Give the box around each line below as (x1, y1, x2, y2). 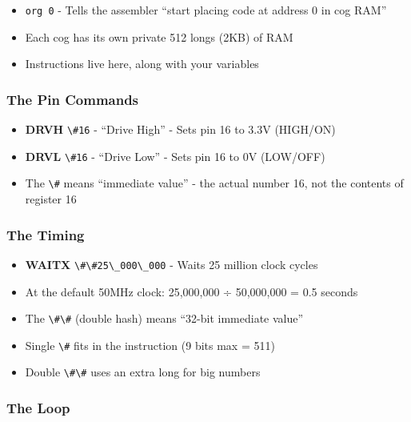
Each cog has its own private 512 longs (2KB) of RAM (25, 28, 293, 45)
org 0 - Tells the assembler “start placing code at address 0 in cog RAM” (25, 2, 387, 18)
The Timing (6, 224, 85, 244)
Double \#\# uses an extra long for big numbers (25, 364, 261, 380)
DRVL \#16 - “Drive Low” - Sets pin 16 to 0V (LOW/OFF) (25, 147, 325, 164)
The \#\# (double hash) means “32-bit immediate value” (25, 310, 304, 327)
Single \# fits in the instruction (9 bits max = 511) (25, 336, 275, 353)
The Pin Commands (6, 89, 139, 109)
